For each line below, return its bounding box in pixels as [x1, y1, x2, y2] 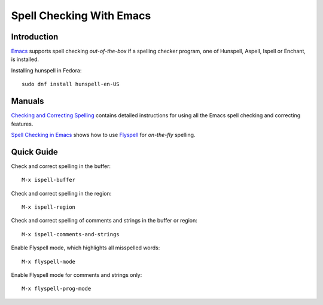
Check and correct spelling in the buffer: [11, 162, 111, 170]
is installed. [11, 56, 39, 63]
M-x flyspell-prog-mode [22, 285, 92, 292]
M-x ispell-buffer [22, 176, 76, 184]
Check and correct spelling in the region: [11, 190, 112, 197]
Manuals [11, 96, 44, 106]
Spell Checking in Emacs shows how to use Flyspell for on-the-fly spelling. [11, 131, 196, 138]
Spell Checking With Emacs [11, 9, 151, 22]
